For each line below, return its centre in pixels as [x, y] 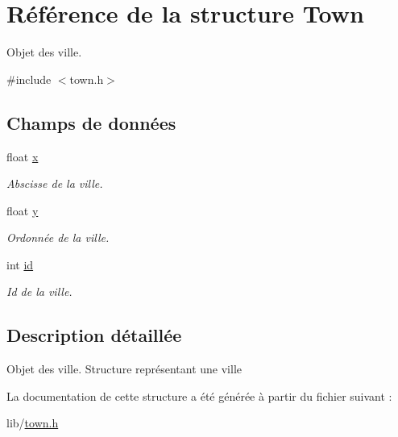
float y [23, 210]
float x [23, 156]
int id [20, 264]
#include [29, 79]
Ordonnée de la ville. [58, 237]
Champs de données [91, 122]
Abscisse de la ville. [55, 183]
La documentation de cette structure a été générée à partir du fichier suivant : [199, 395]
